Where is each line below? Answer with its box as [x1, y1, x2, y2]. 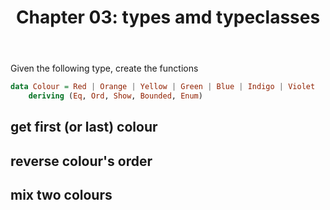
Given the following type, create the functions [10, 62, 199, 75]
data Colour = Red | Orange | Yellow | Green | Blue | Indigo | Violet [10, 82, 316, 92]
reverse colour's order [10, 152, 153, 170]
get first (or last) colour [10, 119, 158, 136]
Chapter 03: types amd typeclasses [15, 6, 321, 29]
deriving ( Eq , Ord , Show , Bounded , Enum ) [28, 91, 203, 101]
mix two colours [10, 187, 113, 204]
